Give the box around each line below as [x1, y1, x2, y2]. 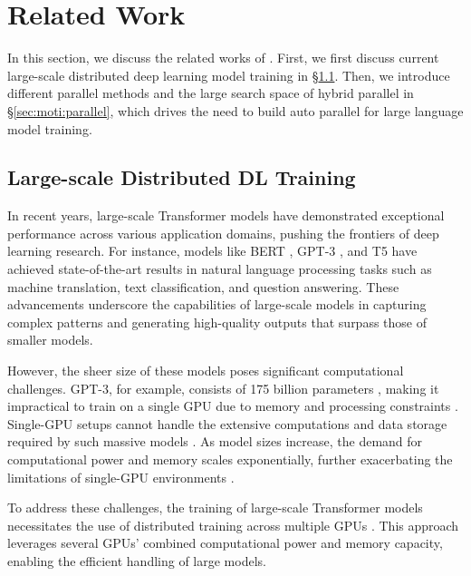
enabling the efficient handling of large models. [7, 551, 266, 570]
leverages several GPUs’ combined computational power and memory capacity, [7, 533, 443, 552]
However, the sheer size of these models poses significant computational [7, 361, 404, 380]
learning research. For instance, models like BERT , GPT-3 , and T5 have [7, 241, 418, 260]
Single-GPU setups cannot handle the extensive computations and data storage [7, 414, 447, 433]
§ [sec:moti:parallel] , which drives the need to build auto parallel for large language [7, 101, 464, 120]
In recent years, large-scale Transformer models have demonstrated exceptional [7, 206, 445, 225]
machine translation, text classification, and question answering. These [7, 277, 399, 296]
